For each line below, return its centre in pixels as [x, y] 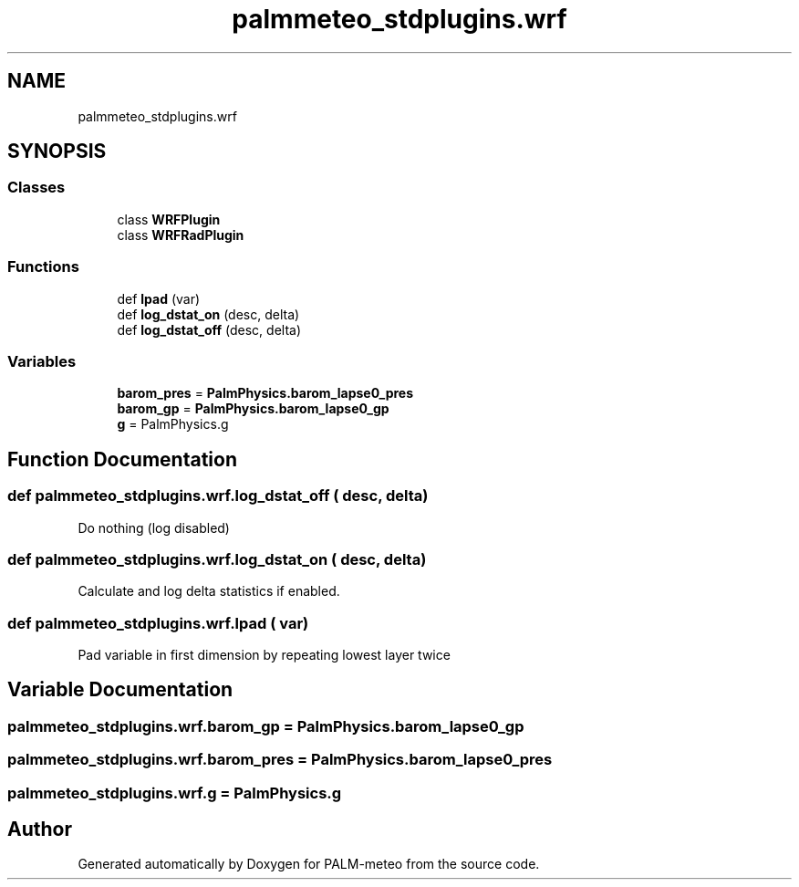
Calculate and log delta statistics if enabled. [209, 591]
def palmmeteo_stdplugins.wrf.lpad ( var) [158, 623]
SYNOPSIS [57, 151]
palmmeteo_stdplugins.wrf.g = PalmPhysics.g [175, 793]
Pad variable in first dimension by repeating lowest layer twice [264, 655]
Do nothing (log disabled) [154, 527]
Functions [43, 267]
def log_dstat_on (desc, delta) [208, 314]
